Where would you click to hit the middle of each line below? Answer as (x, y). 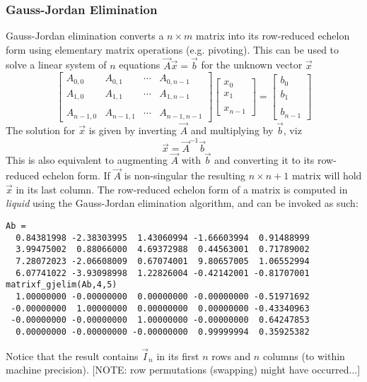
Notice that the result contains (72, 356)
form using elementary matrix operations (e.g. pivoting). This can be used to (173, 49)
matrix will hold (327, 175)
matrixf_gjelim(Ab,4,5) (62, 285)
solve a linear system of (56, 65)
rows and (231, 356)
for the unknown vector (252, 65)
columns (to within (304, 356)
